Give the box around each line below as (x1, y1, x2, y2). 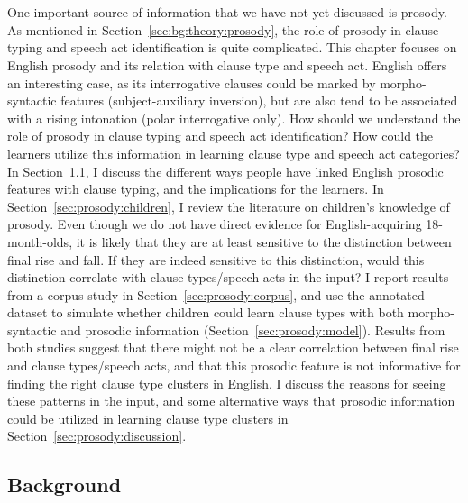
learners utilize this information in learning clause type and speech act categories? (7, 143, 460, 162)
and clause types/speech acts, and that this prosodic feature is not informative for (7, 356, 461, 375)
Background (7, 471, 122, 498)
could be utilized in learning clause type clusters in (7, 408, 289, 427)
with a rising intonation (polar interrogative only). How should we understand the (7, 108, 461, 127)
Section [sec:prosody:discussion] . (7, 426, 187, 445)
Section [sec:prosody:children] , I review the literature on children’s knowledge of (7, 197, 450, 215)
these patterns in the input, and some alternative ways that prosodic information (7, 391, 455, 410)
